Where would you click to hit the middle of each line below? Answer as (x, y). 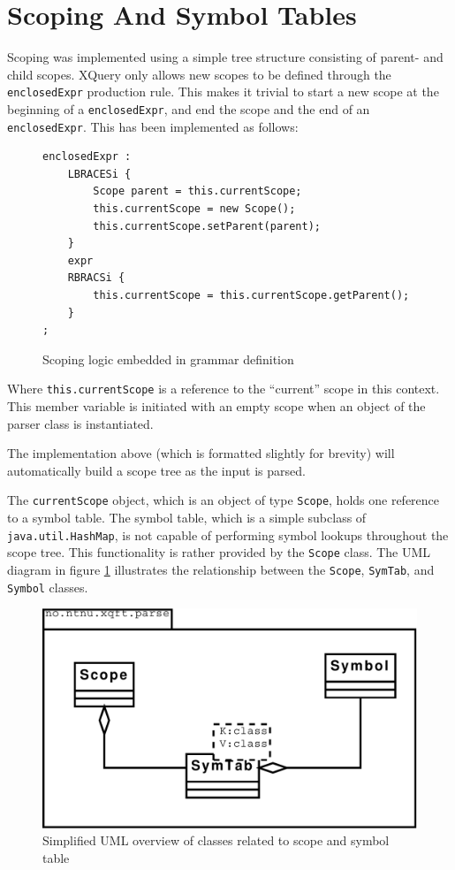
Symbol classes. (48, 587)
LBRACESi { (99, 174)
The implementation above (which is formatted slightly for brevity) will (201, 453)
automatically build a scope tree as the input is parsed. (156, 470)
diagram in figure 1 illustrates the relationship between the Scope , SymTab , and (221, 569)
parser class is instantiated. (80, 423)
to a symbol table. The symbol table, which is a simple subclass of (187, 518)
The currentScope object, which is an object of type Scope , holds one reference (224, 500)
